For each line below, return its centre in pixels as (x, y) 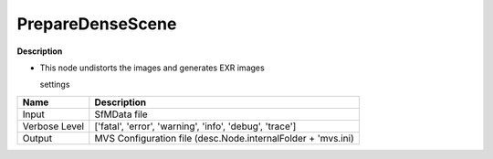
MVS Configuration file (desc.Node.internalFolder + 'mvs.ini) (225, 138)
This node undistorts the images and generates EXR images (152, 68)
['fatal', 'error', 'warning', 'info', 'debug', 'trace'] (195, 126)
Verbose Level (53, 126)
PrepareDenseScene (97, 24)
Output (37, 138)
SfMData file (121, 114)
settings (55, 85)
